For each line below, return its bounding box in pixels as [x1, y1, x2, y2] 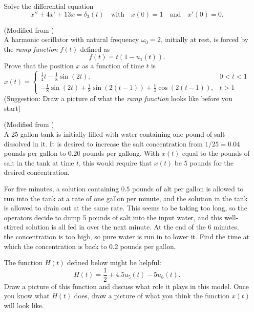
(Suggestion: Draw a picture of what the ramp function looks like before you [4, 93, 233, 104]
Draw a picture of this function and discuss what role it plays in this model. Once [4, 281, 249, 291]
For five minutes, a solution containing [4, 183, 119, 193]
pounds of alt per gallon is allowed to [132, 183, 244, 193]
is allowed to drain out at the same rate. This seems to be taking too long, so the [4, 203, 247, 213]
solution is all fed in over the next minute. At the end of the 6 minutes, [25, 222, 239, 232]
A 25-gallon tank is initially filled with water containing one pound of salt [4, 129, 225, 139]
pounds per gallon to [4, 148, 66, 158]
